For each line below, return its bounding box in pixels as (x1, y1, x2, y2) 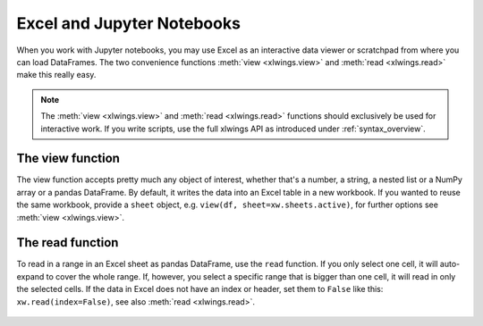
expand (16, 271, 45, 281)
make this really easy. (16, 70, 97, 80)
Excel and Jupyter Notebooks (16, 13, 241, 33)
